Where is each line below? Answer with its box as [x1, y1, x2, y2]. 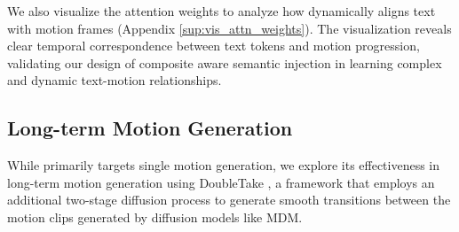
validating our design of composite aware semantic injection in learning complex [7, 53, 442, 72]
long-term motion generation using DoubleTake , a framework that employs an [7, 173, 435, 191]
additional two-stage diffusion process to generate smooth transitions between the [7, 190, 451, 209]
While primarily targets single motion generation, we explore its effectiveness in [7, 156, 440, 174]
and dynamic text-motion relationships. [7, 71, 222, 89]
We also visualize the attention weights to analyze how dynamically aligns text [7, 2, 436, 19]
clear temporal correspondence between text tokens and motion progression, [7, 36, 420, 55]
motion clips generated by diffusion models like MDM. [7, 207, 303, 226]
